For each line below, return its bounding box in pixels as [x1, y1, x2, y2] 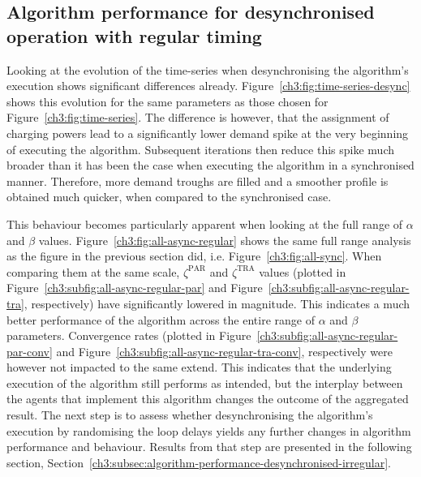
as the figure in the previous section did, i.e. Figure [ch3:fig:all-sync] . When [6, 247, 382, 264]
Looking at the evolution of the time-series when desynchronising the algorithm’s [6, 61, 409, 78]
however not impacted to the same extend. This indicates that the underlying [6, 359, 392, 376]
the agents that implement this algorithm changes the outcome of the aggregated [6, 390, 409, 407]
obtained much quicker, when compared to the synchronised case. [6, 188, 332, 205]
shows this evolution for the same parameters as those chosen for [6, 92, 329, 110]
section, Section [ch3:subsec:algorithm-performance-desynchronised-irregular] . [6, 453, 391, 471]
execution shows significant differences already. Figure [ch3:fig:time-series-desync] [6, 77, 410, 94]
